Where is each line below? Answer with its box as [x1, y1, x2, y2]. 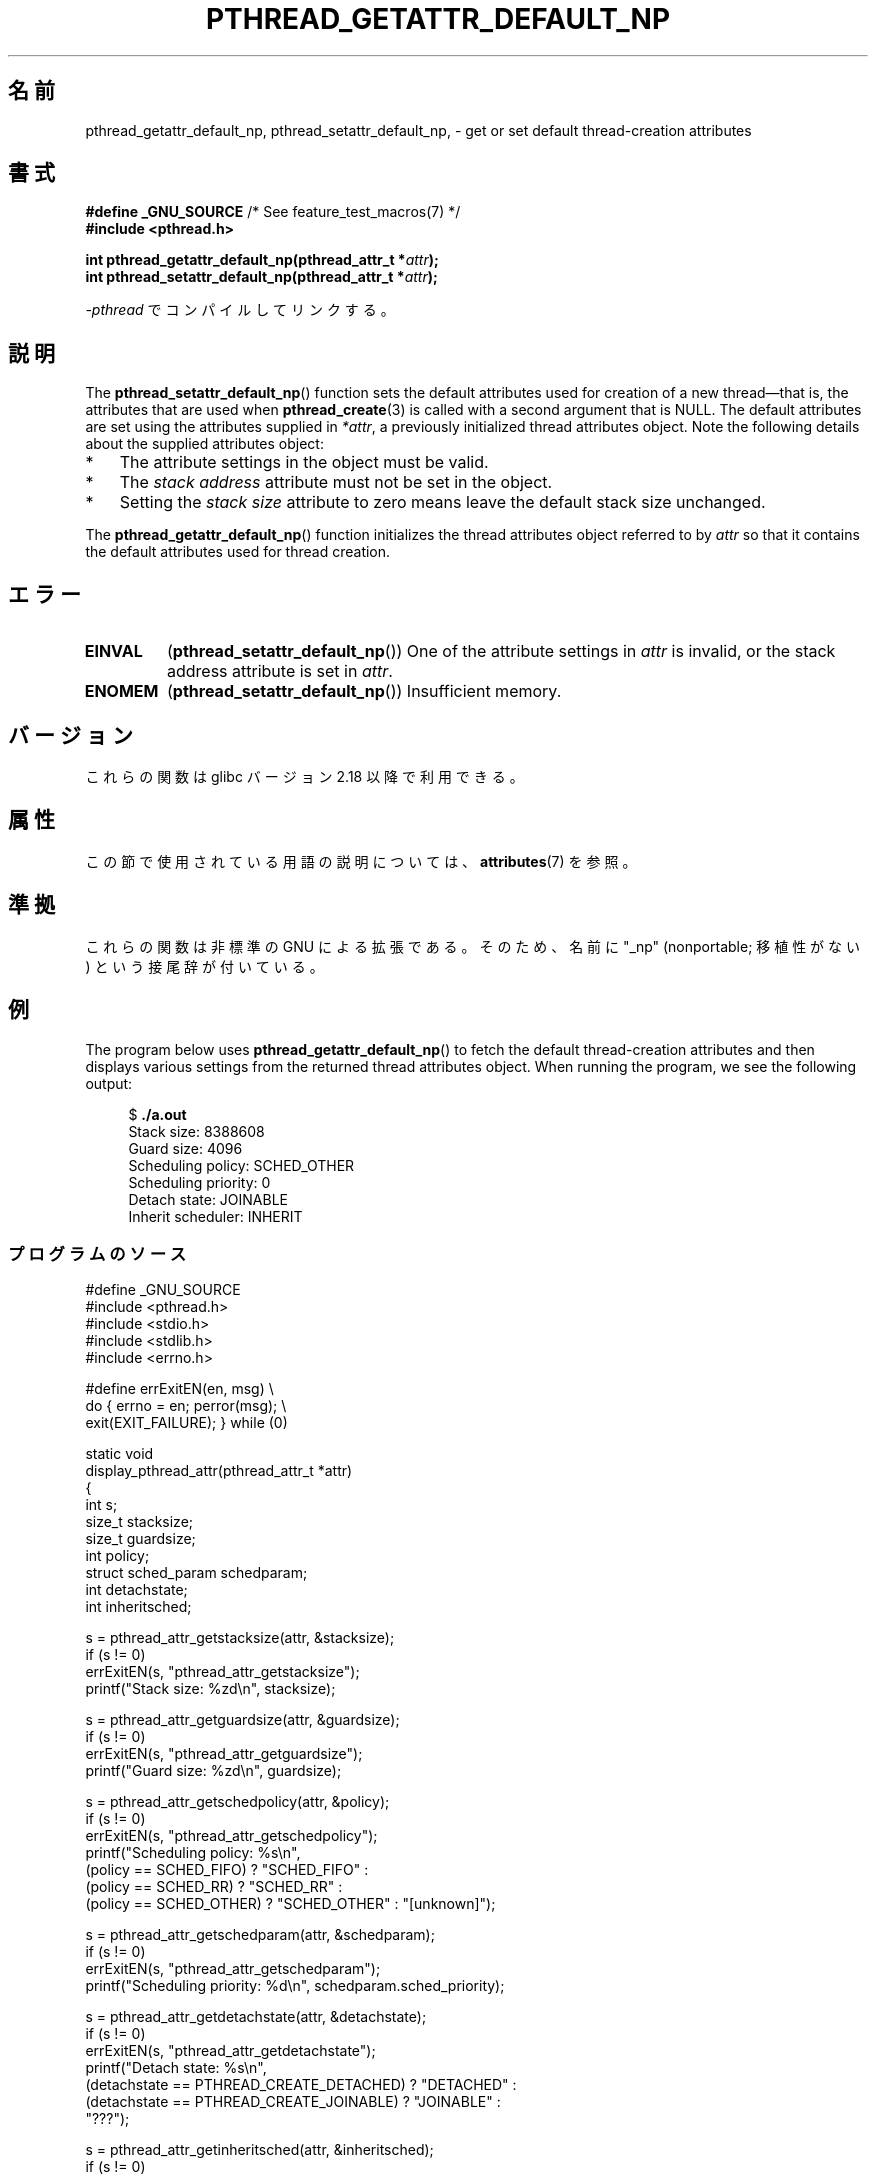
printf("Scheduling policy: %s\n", [85, 1844, 301, 1862]
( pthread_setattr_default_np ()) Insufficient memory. [166, 681, 562, 702]
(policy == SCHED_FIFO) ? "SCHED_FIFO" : [85, 1861, 369, 1879]
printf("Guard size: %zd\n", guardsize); [85, 1762, 342, 1780]
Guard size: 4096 [128, 1139, 243, 1157]
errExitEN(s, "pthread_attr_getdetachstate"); [85, 2042, 376, 2060]
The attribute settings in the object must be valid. [119, 452, 489, 473]
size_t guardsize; [85, 1530, 196, 1548]
